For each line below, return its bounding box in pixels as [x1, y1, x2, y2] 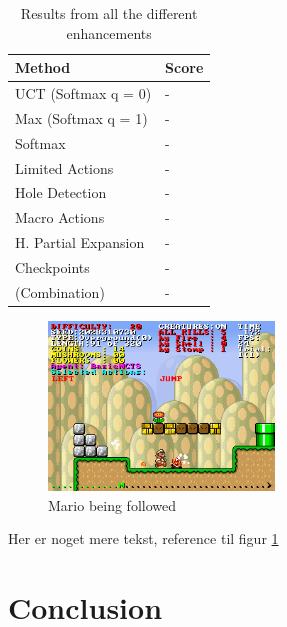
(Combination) [15, 281, 105, 302]
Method [15, 57, 71, 78]
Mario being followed [48, 494, 177, 515]
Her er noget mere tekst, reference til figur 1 [8, 528, 279, 549]
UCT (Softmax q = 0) [15, 83, 152, 104]
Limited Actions [15, 157, 114, 178]
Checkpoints [15, 256, 90, 277]
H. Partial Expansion [15, 232, 145, 253]
